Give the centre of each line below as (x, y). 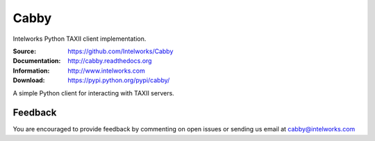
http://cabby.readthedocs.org (110, 61)
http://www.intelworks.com (107, 70)
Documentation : (37, 61)
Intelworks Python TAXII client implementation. (80, 39)
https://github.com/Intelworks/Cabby (120, 51)
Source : (25, 51)
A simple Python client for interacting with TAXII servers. (94, 93)
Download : (29, 80)
